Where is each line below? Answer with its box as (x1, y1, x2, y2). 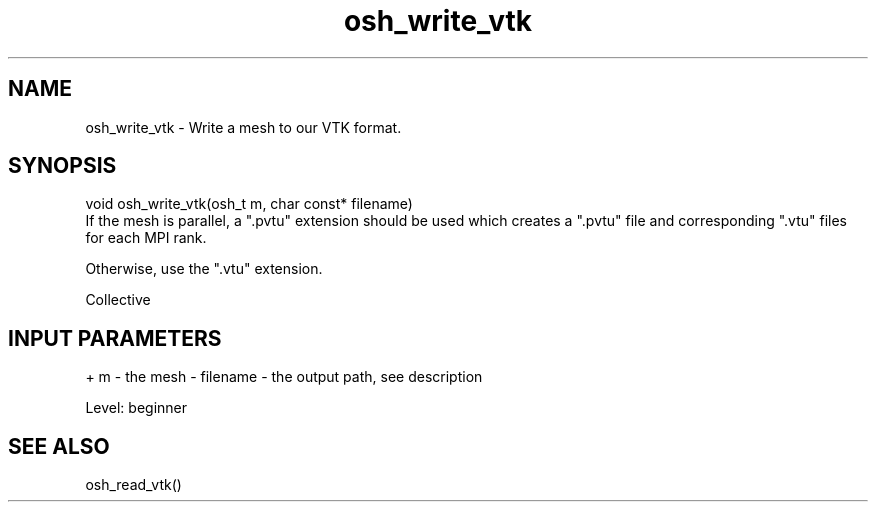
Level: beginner (85, 399, 187, 417)
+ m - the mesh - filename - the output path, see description (85, 368, 483, 386)
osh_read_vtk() (85, 476, 182, 494)
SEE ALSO (8, 433, 110, 459)
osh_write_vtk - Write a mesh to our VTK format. (85, 118, 402, 136)
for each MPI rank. (85, 229, 207, 247)
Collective (85, 291, 151, 309)
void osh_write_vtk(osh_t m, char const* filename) (85, 195, 413, 213)
